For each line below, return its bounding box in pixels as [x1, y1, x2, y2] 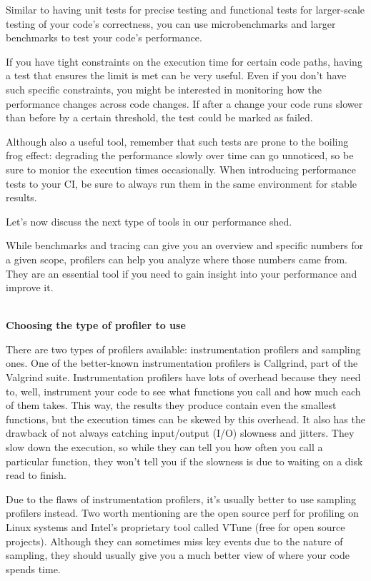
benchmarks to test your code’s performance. [6, 30, 202, 45]
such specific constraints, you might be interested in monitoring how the [6, 81, 322, 96]
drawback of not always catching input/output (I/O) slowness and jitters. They [6, 425, 355, 440]
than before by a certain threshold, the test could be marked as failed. [6, 110, 313, 125]
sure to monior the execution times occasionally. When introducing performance [6, 161, 357, 176]
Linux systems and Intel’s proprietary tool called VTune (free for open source [6, 520, 345, 534]
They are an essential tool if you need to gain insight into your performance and [6, 266, 357, 281]
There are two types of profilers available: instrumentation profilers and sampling [6, 341, 361, 356]
